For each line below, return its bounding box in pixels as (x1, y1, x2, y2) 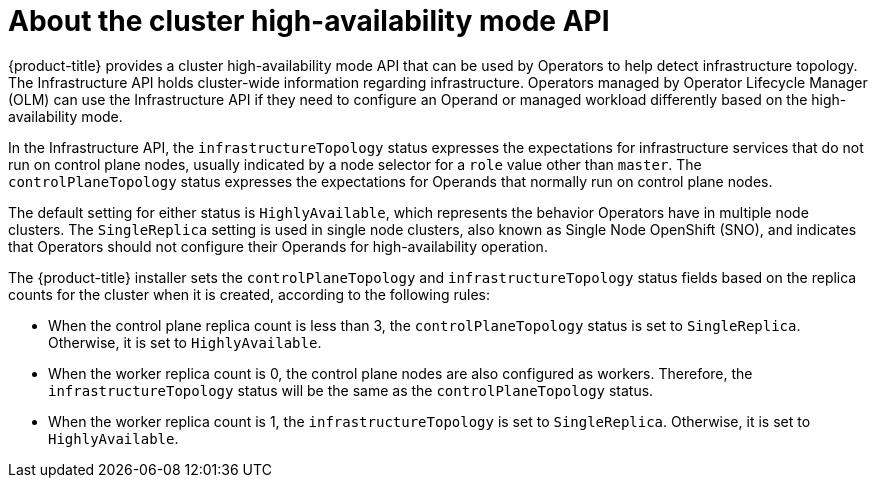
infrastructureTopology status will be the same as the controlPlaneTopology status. (48, 381, 654, 399)
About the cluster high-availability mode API (8, 4, 610, 38)
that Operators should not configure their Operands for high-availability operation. (8, 237, 548, 255)
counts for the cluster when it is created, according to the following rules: (8, 285, 491, 303)
